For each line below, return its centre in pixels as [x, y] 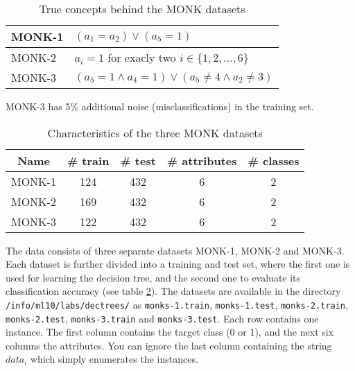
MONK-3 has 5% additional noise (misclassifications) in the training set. [160, 106]
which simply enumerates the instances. [114, 359]
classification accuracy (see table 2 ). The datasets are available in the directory [173, 291]
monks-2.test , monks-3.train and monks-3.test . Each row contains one [162, 318]
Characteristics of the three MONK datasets [155, 132]
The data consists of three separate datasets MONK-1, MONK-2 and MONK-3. [175, 250]
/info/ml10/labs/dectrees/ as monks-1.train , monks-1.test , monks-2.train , [177, 304]
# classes [274, 160]
